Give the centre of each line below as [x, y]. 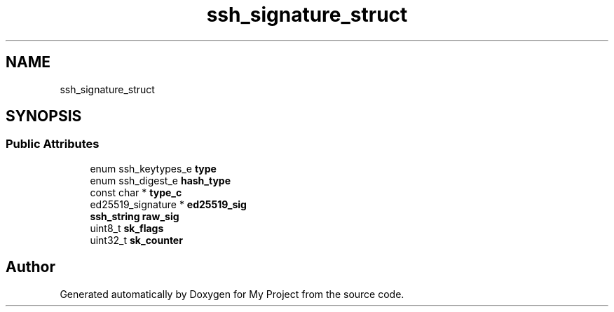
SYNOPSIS [44, 116]
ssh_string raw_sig [135, 216]
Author [30, 267]
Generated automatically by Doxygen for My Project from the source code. [232, 294]
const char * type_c [136, 192]
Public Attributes [53, 144]
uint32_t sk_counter [136, 240]
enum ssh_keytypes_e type [153, 168]
